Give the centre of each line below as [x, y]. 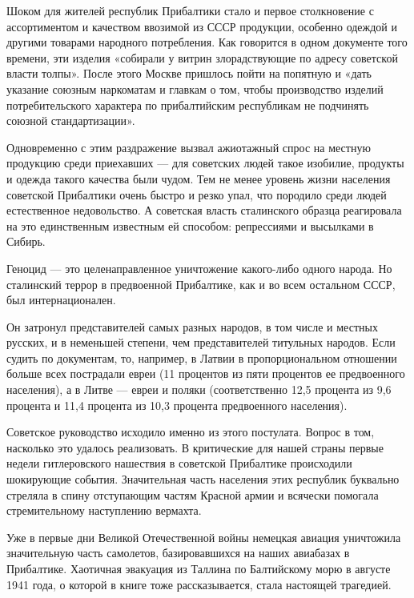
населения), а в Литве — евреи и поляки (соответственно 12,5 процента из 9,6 [199, 389]
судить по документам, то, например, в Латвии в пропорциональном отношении [202, 357]
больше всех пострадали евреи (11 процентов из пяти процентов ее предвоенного [206, 373]
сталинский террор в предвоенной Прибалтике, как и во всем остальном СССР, [201, 284]
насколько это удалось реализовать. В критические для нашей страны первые [195, 447]
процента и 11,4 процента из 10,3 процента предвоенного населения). [177, 405]
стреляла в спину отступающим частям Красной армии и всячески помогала [193, 494]
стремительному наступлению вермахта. [104, 510]
